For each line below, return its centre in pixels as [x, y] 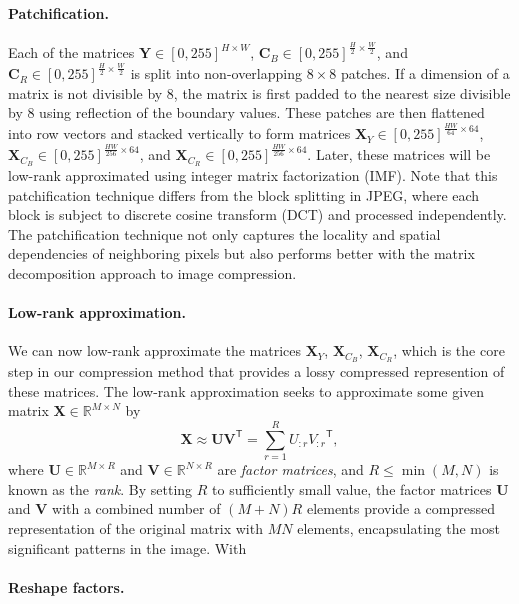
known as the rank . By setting [100, 488]
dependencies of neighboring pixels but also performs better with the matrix [241, 253]
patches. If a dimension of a [425, 73]
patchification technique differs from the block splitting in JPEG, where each [244, 194]
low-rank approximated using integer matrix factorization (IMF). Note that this [253, 175]
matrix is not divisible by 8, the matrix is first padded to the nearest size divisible [259, 92]
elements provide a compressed [401, 508]
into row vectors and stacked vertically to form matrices [179, 133]
